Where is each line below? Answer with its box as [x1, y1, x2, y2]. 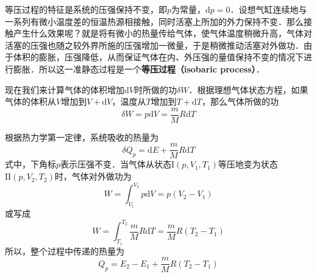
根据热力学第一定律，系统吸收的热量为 [5, 130, 158, 143]
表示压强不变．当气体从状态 [60, 158, 172, 170]
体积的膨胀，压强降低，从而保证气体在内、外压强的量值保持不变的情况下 [13, 51, 304, 63]
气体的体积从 [5, 95, 56, 108]
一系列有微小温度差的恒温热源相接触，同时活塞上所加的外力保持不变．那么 [5, 15, 304, 27]
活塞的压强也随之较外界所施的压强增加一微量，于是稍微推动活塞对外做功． [5, 38, 304, 51]
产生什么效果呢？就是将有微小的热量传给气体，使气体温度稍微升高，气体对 [13, 27, 312, 40]
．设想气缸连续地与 [230, 3, 307, 15]
